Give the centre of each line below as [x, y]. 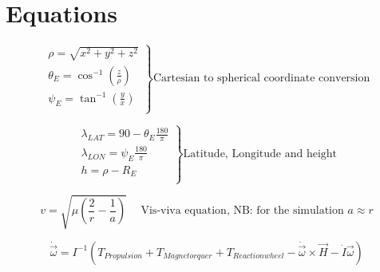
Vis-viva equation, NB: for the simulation [242, 211]
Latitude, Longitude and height [260, 154]
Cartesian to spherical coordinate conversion [261, 79]
